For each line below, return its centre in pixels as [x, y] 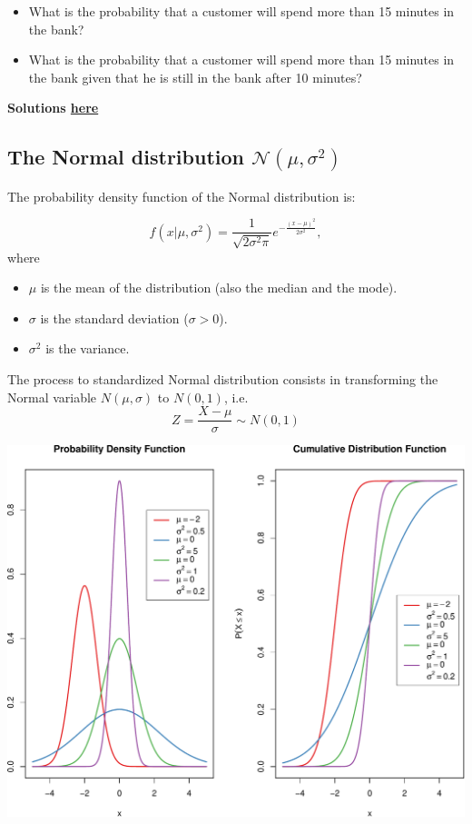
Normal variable [52, 397]
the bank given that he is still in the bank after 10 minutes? [195, 77]
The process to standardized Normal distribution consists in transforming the [223, 378]
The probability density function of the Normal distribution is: [182, 196]
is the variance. [88, 348]
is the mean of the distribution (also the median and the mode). [219, 288]
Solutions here [53, 108]
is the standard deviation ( [114, 318]
